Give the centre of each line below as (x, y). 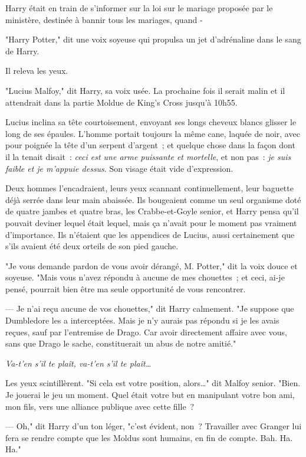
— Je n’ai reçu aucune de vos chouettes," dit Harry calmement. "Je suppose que (150, 309)
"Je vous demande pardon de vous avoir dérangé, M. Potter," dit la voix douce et (152, 265)
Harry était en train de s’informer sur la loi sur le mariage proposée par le (139, 8)
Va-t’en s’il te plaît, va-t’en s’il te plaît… (78, 363)
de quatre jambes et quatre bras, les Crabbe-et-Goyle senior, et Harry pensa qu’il (152, 211)
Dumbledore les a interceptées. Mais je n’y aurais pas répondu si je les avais (142, 320)
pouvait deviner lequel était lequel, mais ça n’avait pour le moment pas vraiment (151, 222)
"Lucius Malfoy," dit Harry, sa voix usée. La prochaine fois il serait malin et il (145, 90)
